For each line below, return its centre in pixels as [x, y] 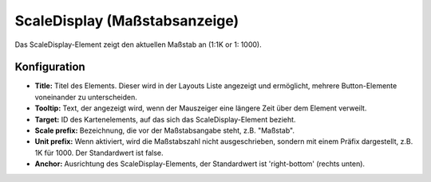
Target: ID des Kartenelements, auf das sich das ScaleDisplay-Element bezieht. [165, 119]
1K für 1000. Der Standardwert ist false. [99, 153]
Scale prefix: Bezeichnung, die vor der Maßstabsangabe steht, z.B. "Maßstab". [165, 130]
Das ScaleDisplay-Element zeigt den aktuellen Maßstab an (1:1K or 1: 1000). [138, 45]
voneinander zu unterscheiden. [86, 97]
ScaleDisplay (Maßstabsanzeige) [127, 21]
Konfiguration [50, 67]
